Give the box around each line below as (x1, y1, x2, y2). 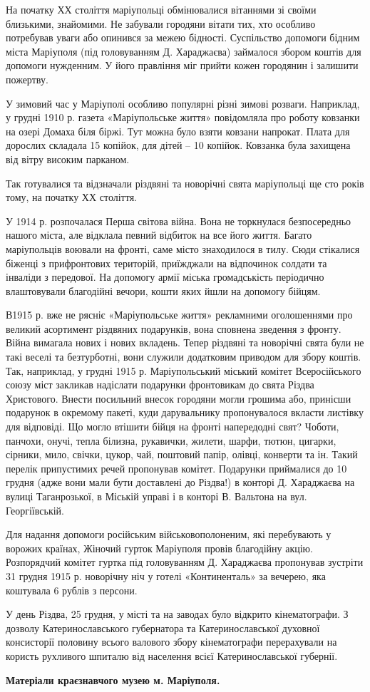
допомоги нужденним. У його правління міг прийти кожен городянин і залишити (6, 58, 359, 73)
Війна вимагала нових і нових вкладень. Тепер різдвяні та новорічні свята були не (6, 335, 364, 350)
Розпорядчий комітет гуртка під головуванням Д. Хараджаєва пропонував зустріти (6, 554, 364, 569)
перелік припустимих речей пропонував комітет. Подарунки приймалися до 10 (6, 460, 347, 475)
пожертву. (6, 71, 48, 86)
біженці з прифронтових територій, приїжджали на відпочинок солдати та (6, 255, 327, 270)
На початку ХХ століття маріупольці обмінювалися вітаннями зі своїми (6, 2, 317, 16)
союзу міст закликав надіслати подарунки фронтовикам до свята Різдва (6, 377, 314, 392)
